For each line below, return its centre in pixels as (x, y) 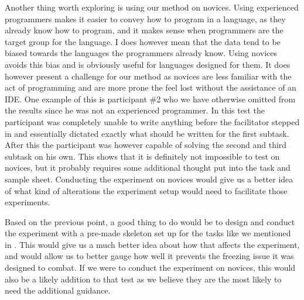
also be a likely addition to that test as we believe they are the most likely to (143, 279)
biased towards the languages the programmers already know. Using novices (141, 53)
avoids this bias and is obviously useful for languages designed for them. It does (148, 64)
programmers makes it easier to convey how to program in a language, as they (145, 18)
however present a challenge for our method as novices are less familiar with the (148, 76)
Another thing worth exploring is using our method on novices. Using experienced (152, 7)
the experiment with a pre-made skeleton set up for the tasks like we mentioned (148, 233)
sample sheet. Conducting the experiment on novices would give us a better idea (149, 179)
